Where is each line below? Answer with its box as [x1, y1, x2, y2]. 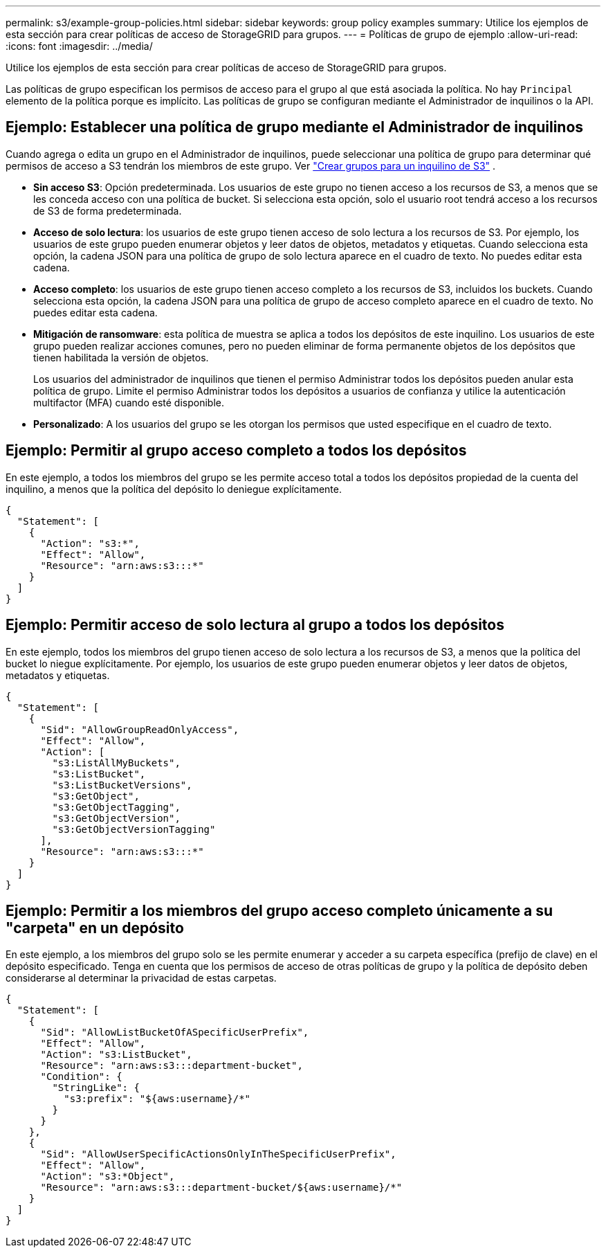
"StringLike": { [52, 1082, 140, 1094]
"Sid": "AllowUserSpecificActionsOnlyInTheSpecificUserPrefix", [40, 1148, 396, 1160]
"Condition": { [40, 1071, 122, 1083]
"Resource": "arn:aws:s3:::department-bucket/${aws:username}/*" [40, 1182, 403, 1193]
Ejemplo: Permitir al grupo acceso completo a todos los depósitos [6, 442, 467, 460]
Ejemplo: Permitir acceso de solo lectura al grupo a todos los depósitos [6, 616, 504, 634]
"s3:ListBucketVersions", [52, 779, 192, 791]
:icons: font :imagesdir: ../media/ [6, 40, 153, 52]
